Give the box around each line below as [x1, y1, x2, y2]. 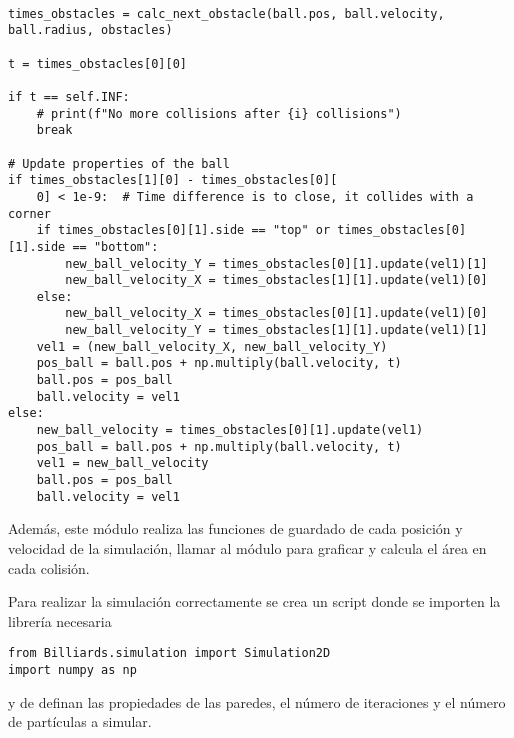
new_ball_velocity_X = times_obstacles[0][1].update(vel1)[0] [65, 306, 488, 321]
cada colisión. [8, 557, 90, 578]
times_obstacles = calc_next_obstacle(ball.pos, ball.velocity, [8, 6, 445, 21]
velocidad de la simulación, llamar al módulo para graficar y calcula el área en [8, 537, 487, 558]
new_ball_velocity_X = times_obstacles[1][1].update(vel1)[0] [65, 273, 488, 288]
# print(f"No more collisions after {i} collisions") [36, 106, 402, 121]
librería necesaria [8, 610, 112, 631]
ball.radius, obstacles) [8, 23, 173, 38]
